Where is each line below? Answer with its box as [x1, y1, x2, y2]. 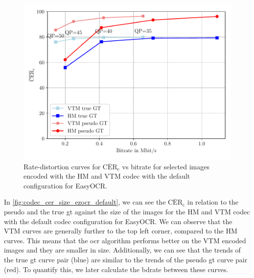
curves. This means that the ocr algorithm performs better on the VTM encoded [4, 235, 246, 245]
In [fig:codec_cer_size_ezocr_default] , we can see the [4, 197, 166, 207]
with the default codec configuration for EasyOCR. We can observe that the [4, 216, 232, 226]
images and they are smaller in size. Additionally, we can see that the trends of [4, 245, 241, 255]
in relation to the [187, 197, 239, 207]
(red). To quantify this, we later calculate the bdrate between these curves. [4, 264, 229, 274]
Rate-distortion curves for [23, 161, 101, 171]
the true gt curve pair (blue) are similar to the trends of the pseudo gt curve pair [4, 254, 248, 264]
